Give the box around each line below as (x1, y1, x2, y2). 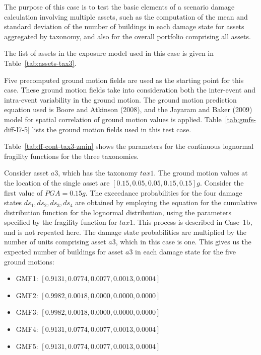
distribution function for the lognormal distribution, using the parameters (4, 207, 231, 217)
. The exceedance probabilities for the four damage (85, 187, 242, 198)
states (4, 197, 22, 208)
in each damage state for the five (135, 246, 236, 257)
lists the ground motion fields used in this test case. (32, 124, 191, 134)
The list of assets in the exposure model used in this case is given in (4, 48, 214, 58)
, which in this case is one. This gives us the (115, 236, 251, 247)
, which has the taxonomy (58, 167, 138, 178)
